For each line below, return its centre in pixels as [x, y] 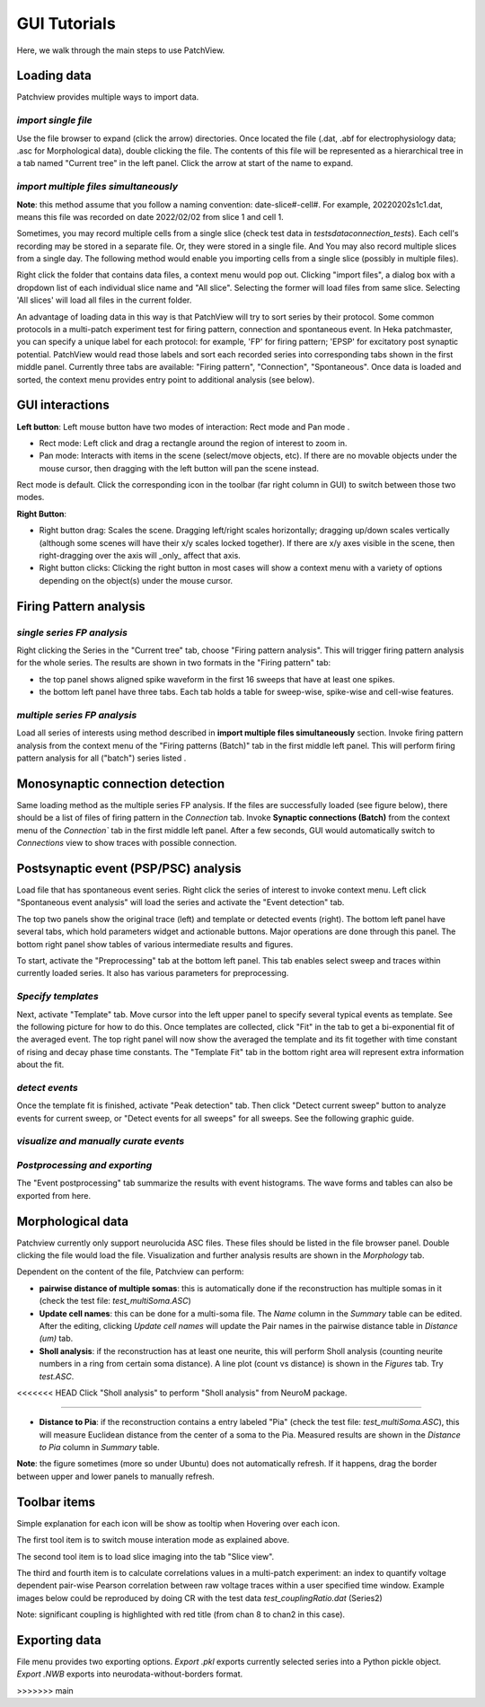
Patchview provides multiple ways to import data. [108, 97]
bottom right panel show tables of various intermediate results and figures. [155, 944]
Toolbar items [56, 1502]
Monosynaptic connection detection [121, 783]
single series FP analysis [72, 632]
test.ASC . [57, 1376]
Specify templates [57, 997]
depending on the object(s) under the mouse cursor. [136, 580]
